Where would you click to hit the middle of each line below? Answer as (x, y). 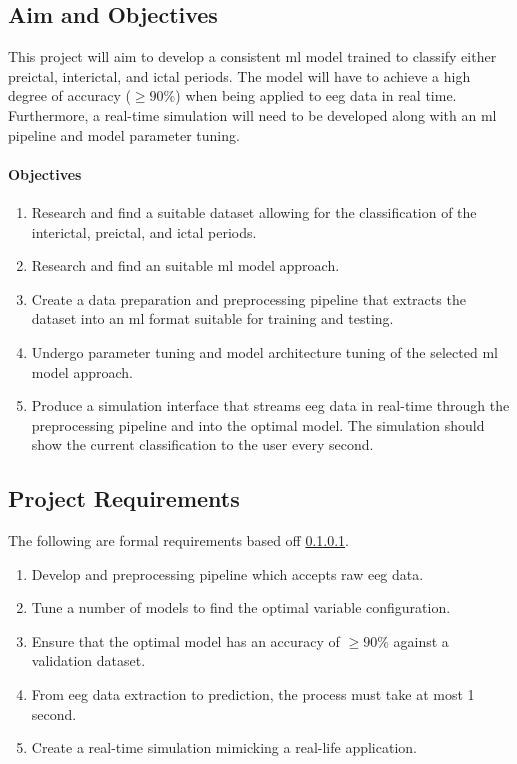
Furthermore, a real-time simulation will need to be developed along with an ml (252, 114)
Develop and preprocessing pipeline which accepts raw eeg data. (227, 573)
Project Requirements (124, 498)
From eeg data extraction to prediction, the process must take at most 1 (253, 694)
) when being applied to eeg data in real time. (316, 95)
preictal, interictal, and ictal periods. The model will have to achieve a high (239, 75)
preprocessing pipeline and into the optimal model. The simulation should (258, 424)
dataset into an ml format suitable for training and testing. (212, 318)
